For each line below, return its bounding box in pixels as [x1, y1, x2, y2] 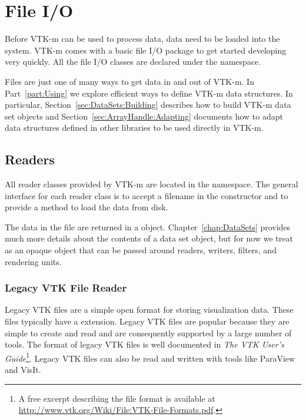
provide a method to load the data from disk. [5, 201, 168, 213]
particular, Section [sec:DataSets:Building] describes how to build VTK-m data [5, 98, 291, 111]
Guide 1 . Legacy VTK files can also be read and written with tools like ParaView [5, 350, 295, 364]
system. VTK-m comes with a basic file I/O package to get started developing [5, 44, 287, 56]
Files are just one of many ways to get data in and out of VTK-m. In [5, 75, 254, 87]
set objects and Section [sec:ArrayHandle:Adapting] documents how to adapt [5, 110, 283, 122]
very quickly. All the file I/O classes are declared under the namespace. [5, 55, 261, 68]
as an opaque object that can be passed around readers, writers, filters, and [5, 244, 277, 256]
